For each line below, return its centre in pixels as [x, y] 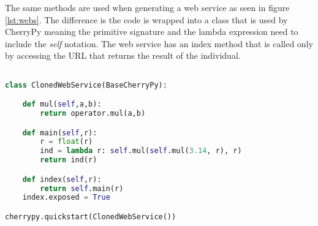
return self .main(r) [82, 188]
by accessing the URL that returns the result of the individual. [123, 55]
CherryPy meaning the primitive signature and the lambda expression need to [152, 32]
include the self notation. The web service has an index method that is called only [159, 43]
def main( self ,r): [60, 133]
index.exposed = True [66, 198]
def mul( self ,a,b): [62, 104]
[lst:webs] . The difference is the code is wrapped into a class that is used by [146, 19]
